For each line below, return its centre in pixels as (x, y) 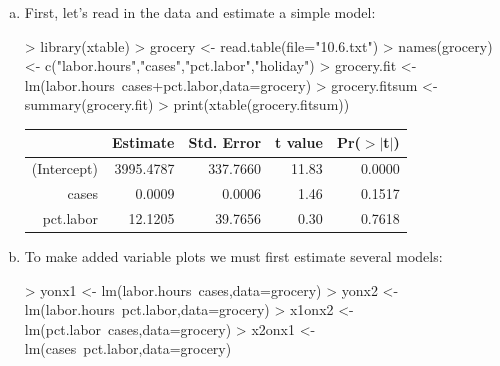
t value (299, 142)
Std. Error (225, 142)
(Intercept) (64, 168)
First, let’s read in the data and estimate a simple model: (200, 12)
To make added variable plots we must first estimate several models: (233, 256)
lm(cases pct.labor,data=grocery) (128, 348)
